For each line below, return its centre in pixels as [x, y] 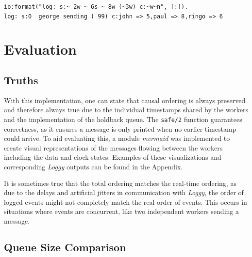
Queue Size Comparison [65, 247]
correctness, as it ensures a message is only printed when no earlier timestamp [120, 128]
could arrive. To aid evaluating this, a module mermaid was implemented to [117, 138]
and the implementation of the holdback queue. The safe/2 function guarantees [123, 119]
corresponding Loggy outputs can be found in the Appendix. [93, 166]
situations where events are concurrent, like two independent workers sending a [121, 211]
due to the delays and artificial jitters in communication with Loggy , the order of [124, 192]
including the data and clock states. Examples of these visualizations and [113, 157]
